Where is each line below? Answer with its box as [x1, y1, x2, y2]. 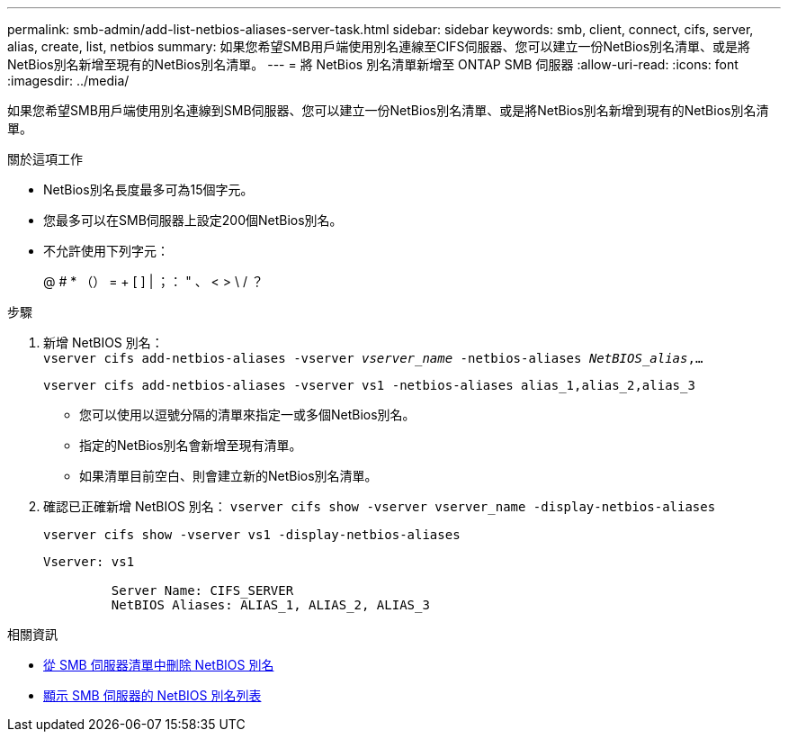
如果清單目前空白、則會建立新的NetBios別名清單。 [79, 468, 378, 483]
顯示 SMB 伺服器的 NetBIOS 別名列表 [43, 688, 262, 703]
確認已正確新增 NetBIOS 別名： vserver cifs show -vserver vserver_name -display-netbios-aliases [43, 499, 716, 514]
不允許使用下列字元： [43, 243, 169, 258]
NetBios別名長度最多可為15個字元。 [43, 182, 254, 197]
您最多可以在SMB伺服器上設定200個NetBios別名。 [43, 212, 343, 228]
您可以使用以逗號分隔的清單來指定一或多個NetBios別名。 [79, 407, 416, 422]
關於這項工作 [7, 151, 83, 167]
